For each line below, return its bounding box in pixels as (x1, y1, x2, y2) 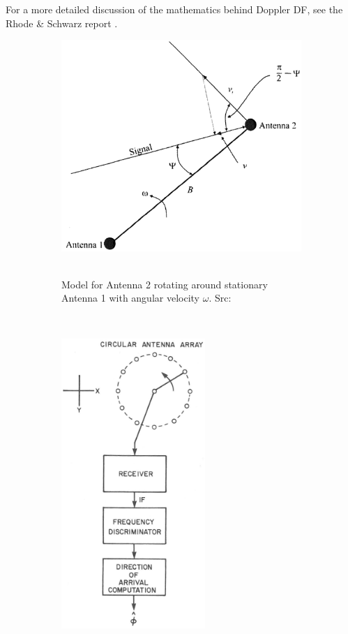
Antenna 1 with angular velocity (61, 290, 200, 305)
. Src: (209, 290, 232, 305)
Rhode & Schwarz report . (6, 15, 118, 30)
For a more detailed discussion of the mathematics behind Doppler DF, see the (6, 2, 343, 16)
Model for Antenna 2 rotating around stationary (61, 277, 268, 291)
